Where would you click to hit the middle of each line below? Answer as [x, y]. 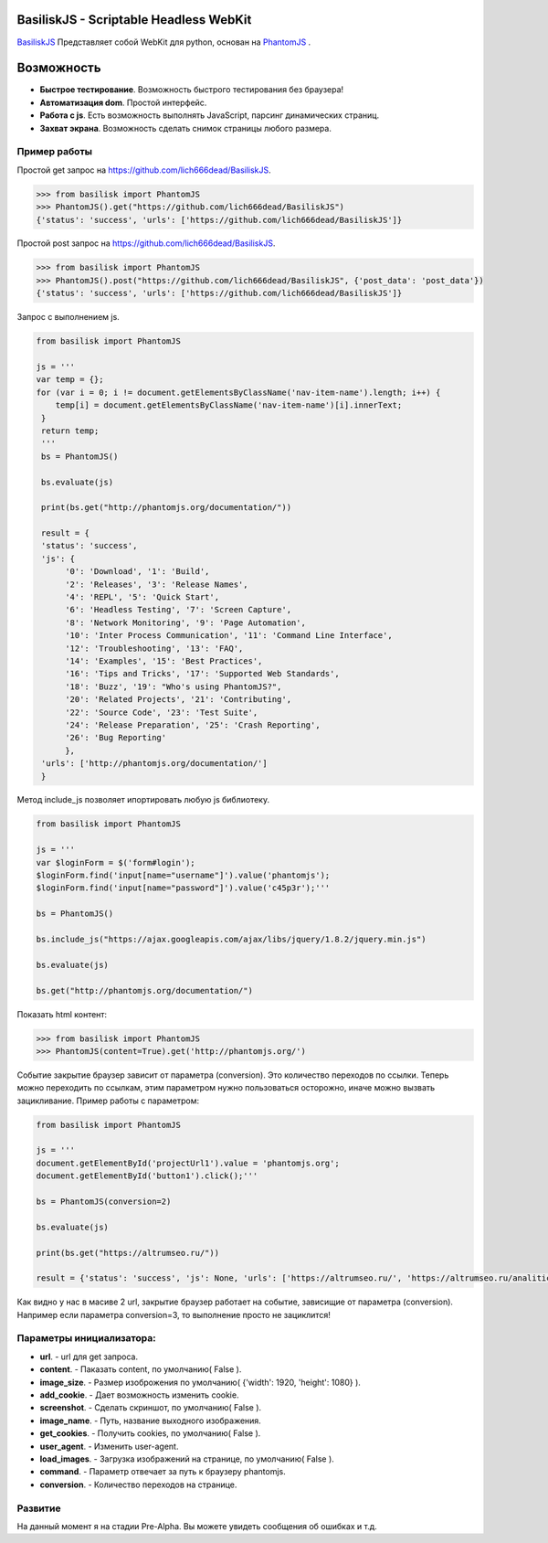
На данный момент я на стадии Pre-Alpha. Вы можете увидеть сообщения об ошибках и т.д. [197, 1526]
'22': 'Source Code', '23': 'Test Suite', [162, 712]
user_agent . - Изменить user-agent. [109, 1446]
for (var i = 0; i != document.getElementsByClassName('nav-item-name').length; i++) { [238, 392]
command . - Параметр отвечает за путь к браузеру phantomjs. [163, 1472]
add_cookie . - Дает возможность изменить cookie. [139, 1395]
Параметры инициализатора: [86, 1338]
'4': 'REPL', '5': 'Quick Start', [142, 597]
